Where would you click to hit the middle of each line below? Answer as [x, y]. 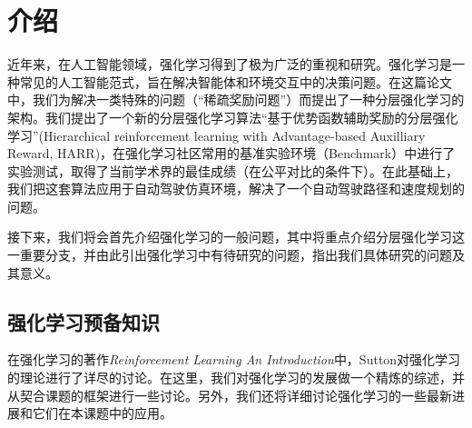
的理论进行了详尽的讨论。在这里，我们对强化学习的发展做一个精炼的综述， [230, 378]
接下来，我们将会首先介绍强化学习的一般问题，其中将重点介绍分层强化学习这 [236, 237]
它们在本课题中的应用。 [102, 413]
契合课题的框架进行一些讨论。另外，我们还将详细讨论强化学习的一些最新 [236, 395]
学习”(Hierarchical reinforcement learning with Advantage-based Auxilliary [216, 135]
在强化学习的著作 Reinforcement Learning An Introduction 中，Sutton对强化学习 [234, 359]
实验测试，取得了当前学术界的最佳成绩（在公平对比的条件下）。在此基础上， [233, 170]
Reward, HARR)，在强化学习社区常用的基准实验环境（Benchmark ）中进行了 [231, 153]
